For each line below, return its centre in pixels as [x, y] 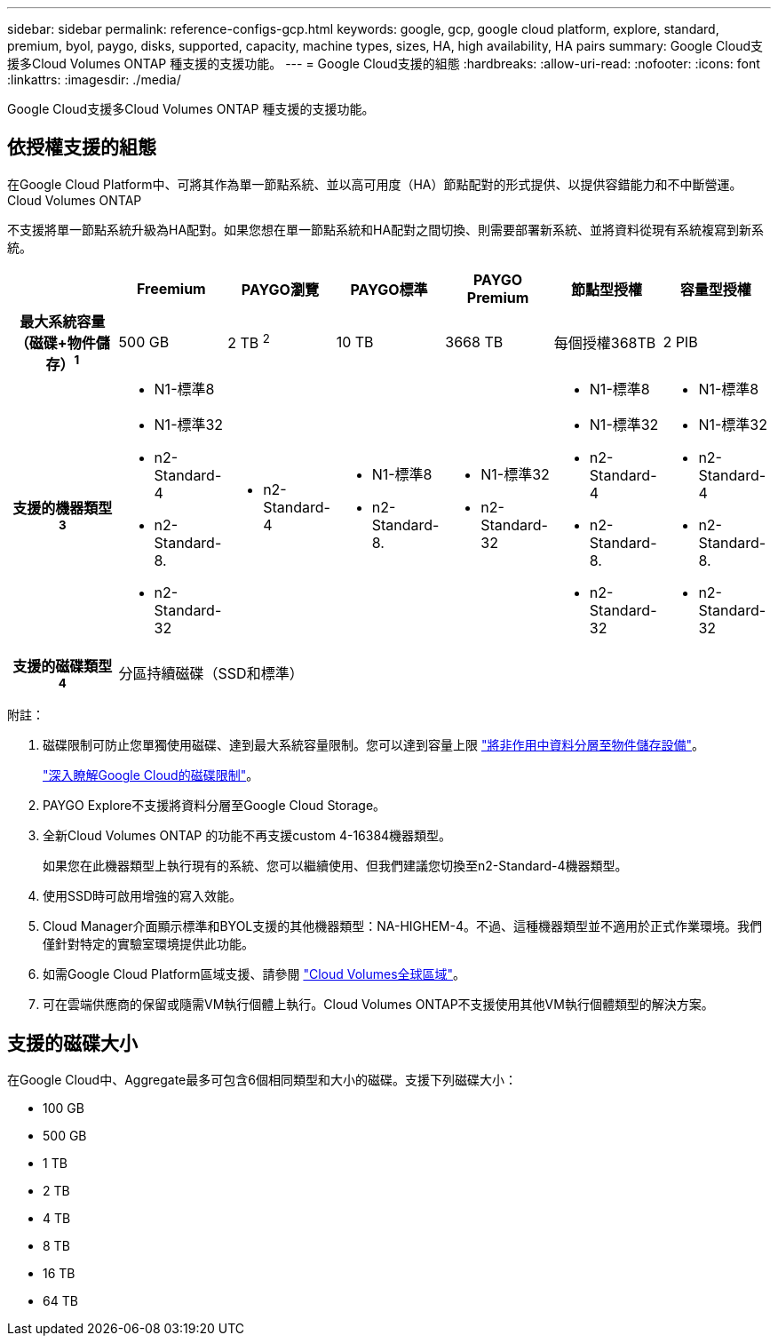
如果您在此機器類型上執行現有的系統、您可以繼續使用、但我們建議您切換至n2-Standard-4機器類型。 [335, 866]
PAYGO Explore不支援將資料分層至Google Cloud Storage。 [214, 806]
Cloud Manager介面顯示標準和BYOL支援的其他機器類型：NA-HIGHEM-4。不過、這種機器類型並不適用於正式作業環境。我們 [403, 926]
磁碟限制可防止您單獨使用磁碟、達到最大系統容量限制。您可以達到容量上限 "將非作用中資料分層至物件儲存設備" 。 [373, 745]
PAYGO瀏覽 [280, 289]
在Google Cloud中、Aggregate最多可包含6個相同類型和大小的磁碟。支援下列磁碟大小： [262, 1080]
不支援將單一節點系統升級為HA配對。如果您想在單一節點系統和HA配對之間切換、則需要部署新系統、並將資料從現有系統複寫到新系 [386, 229]
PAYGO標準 [389, 289]
